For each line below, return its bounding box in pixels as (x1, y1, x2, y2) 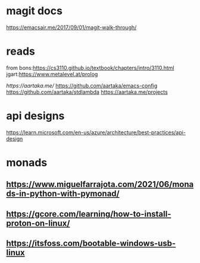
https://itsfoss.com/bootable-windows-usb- (6, 239, 176, 249)
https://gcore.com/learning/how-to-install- (6, 209, 171, 219)
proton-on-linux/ (6, 218, 70, 228)
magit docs (6, 4, 62, 18)
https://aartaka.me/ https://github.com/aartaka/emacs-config (6, 82, 158, 89)
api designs (6, 109, 65, 123)
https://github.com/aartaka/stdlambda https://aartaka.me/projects (6, 88, 168, 96)
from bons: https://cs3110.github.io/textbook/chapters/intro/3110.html (6, 64, 174, 71)
